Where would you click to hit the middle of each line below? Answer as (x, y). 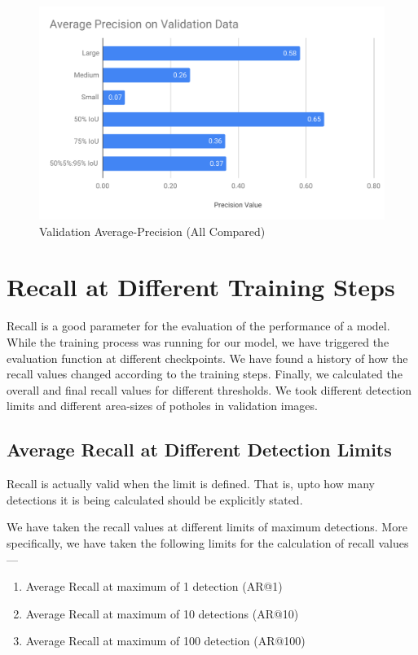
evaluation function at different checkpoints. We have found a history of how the (207, 358)
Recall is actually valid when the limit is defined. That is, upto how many (191, 484)
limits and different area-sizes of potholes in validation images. (162, 406)
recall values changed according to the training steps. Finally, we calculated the (205, 374)
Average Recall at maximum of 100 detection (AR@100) (165, 641)
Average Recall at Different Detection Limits (199, 450)
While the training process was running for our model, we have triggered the (198, 342)
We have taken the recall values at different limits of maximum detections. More (207, 527)
